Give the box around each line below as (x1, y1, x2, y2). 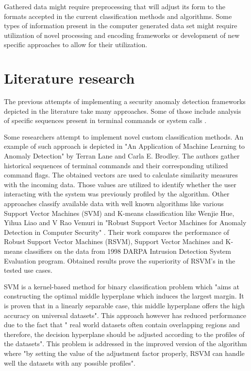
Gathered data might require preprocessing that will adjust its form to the (4, 1, 226, 11)
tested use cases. (4, 265, 52, 275)
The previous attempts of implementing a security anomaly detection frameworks (4, 96, 246, 106)
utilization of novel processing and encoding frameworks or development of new (4, 30, 240, 40)
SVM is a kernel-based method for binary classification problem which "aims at (4, 281, 239, 291)
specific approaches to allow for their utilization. (4, 39, 148, 50)
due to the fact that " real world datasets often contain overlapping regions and (4, 319, 240, 330)
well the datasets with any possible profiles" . (4, 357, 135, 368)
